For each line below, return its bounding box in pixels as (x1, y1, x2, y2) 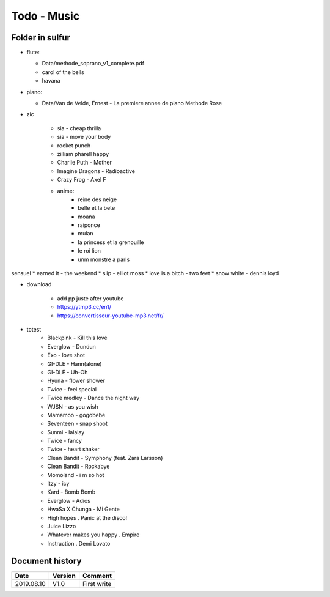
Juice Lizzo (47, 522, 76, 530)
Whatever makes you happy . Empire (47, 531, 140, 538)
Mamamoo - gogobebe (47, 411, 106, 418)
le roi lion (78, 247, 101, 254)
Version (52, 571, 76, 580)
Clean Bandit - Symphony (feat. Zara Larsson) (47, 454, 163, 461)
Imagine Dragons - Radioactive (57, 167, 136, 174)
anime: (57, 187, 75, 195)
